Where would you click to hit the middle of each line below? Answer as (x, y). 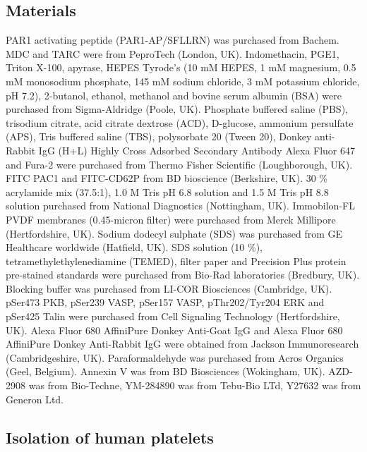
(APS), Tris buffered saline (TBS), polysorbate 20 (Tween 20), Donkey (159, 136)
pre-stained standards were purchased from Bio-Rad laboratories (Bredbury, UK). (183, 275)
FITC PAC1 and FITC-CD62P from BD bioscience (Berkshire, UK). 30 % (167, 178)
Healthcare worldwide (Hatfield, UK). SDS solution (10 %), (134, 247)
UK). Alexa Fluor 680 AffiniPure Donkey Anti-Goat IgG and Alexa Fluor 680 (174, 330)
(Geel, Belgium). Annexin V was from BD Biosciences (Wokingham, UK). (166, 371)
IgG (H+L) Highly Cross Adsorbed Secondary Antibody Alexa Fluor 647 (197, 150)
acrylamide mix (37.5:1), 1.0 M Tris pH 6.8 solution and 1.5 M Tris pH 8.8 (167, 191)
